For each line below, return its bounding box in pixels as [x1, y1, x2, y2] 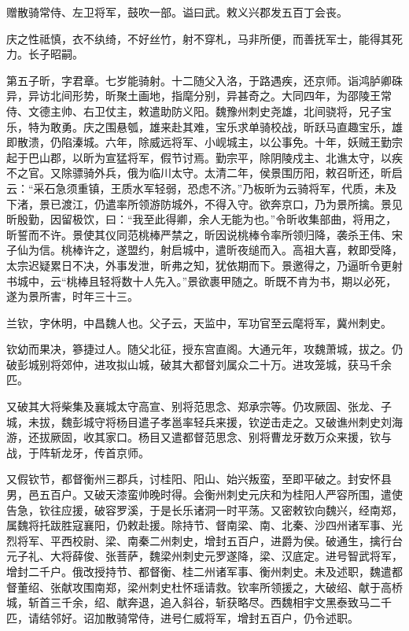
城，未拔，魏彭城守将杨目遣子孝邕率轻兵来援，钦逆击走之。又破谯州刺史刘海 [6, 413, 403, 430]
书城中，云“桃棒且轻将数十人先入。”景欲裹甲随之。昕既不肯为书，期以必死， [6, 272, 397, 289]
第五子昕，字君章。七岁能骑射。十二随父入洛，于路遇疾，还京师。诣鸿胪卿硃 [6, 72, 403, 88]
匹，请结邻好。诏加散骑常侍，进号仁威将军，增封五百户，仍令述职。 [6, 609, 359, 625]
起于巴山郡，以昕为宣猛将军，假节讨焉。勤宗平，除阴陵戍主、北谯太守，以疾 [6, 149, 403, 165]
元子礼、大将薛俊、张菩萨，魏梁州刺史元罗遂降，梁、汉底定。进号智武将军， [6, 548, 403, 564]
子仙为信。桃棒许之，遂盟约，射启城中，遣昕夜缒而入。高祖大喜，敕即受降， [6, 242, 403, 258]
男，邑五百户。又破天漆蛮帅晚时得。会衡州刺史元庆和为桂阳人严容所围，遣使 [6, 486, 403, 503]
